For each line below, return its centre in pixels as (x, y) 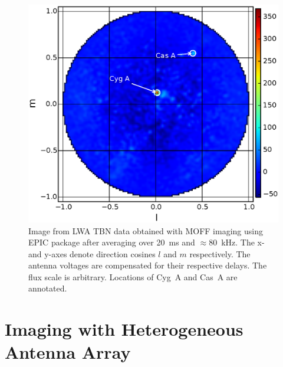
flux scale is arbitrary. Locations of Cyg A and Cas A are (133, 276)
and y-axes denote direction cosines (92, 253)
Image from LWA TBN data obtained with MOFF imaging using (146, 230)
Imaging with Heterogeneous (124, 329)
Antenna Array (68, 352)
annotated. (48, 288)
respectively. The (220, 253)
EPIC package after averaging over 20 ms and (112, 242)
